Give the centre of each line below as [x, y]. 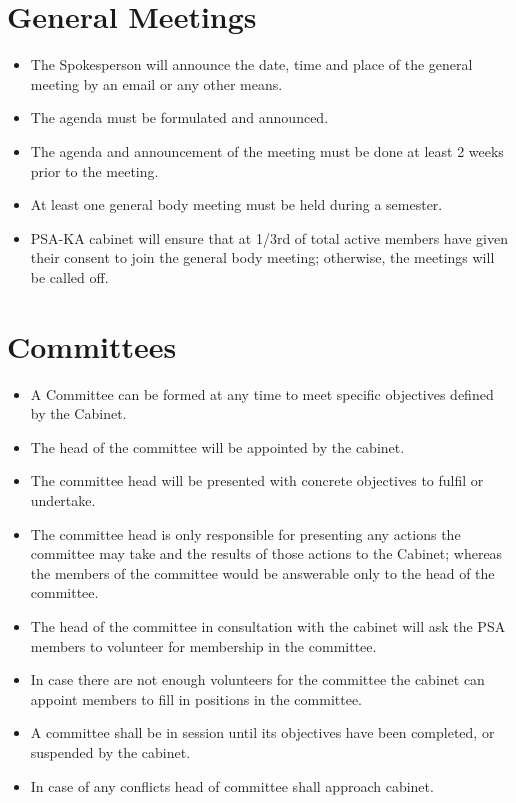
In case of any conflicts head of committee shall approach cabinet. [232, 785]
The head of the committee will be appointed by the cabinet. [217, 446]
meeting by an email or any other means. [156, 83]
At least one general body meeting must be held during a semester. [236, 204]
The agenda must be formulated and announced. [179, 117]
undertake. [63, 499]
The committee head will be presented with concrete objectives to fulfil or [257, 480]
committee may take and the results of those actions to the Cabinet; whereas [266, 553]
